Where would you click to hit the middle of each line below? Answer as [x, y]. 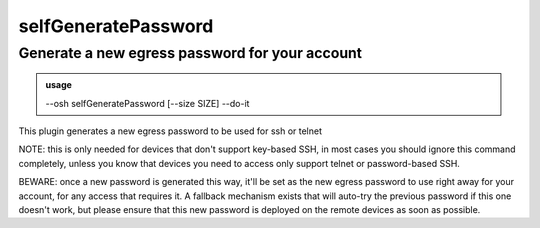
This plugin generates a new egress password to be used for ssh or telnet [170, 131]
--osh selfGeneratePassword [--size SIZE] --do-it [147, 103]
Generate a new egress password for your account [190, 53]
